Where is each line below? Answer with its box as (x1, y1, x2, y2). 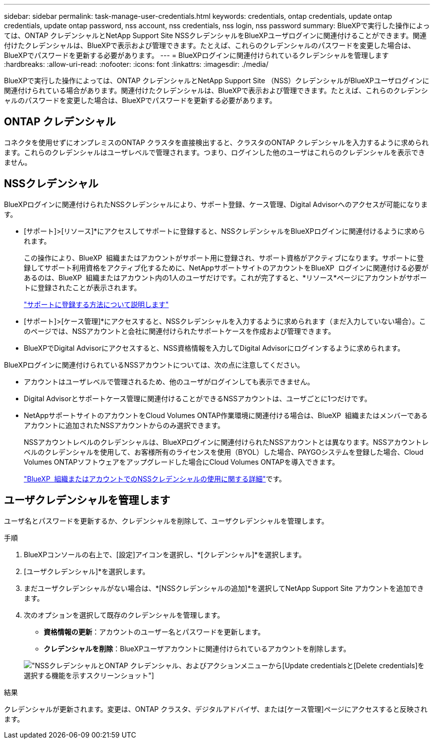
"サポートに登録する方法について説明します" (24, 300, 169, 309)
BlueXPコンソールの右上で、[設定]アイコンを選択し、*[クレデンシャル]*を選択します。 (24, 550, 306, 559)
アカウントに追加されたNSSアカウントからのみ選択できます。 (24, 421, 225, 429)
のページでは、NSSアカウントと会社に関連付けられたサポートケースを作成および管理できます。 (24, 326, 335, 335)
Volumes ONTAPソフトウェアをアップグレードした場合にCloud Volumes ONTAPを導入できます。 (24, 457, 339, 466)
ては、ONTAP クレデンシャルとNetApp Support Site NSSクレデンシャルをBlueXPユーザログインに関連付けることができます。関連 (4, 31, 427, 40)
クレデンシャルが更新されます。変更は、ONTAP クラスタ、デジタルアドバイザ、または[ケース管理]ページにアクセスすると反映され (4, 704, 428, 713)
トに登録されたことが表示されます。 (24, 283, 141, 292)
